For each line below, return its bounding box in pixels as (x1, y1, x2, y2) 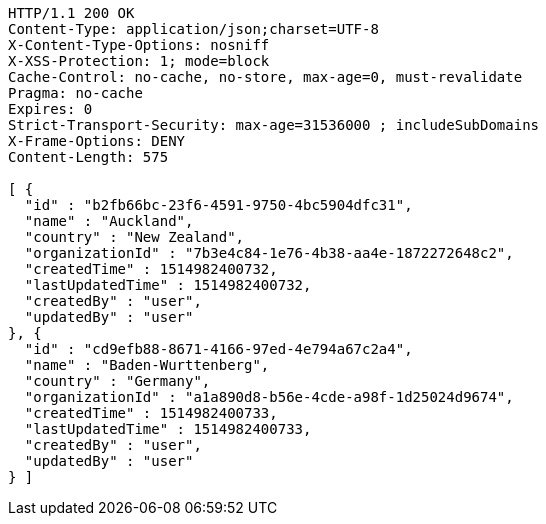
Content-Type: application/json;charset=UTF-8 (8, 21, 379, 37)
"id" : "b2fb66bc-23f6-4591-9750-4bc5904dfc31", (24, 197, 413, 213)
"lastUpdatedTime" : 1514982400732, (24, 277, 312, 293)
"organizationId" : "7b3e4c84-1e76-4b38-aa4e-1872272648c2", (24, 245, 514, 261)
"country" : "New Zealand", (24, 229, 245, 245)
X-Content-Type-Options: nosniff (8, 37, 270, 53)
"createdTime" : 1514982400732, (24, 261, 278, 277)
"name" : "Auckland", (24, 213, 194, 229)
